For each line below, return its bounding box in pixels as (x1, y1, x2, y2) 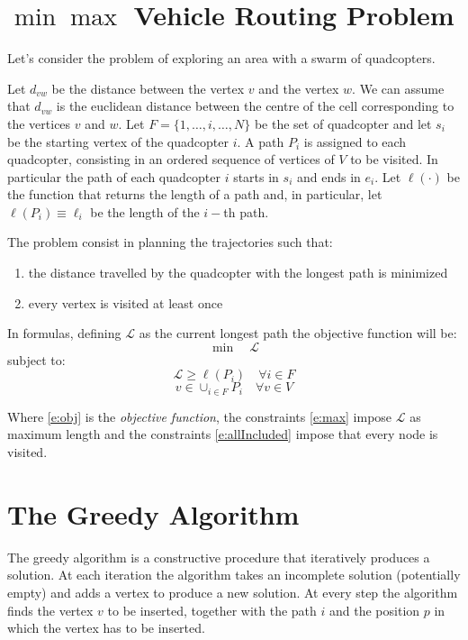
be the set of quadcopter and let (254, 114, 432, 133)
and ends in (296, 167, 361, 186)
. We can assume (352, 78, 445, 97)
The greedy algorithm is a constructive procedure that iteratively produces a (7, 547, 430, 566)
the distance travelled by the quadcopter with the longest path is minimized (28, 263, 448, 282)
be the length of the (90, 202, 200, 221)
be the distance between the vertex (51, 78, 245, 97)
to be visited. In (350, 150, 438, 169)
